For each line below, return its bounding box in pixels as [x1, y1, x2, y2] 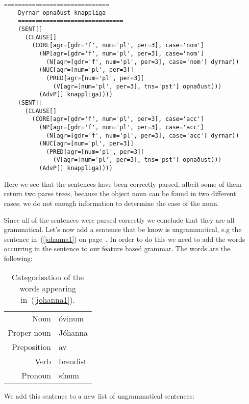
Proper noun [8, 326, 51, 338]
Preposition [11, 341, 51, 352]
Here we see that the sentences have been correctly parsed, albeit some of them [4, 178, 242, 189]
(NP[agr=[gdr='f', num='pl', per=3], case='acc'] [39, 123, 204, 131]
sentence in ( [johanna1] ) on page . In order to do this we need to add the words [4, 233, 245, 244]
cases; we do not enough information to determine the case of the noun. [4, 198, 219, 208]
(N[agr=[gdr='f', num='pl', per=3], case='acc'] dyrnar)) [46, 132, 239, 139]
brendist [58, 355, 87, 367]
